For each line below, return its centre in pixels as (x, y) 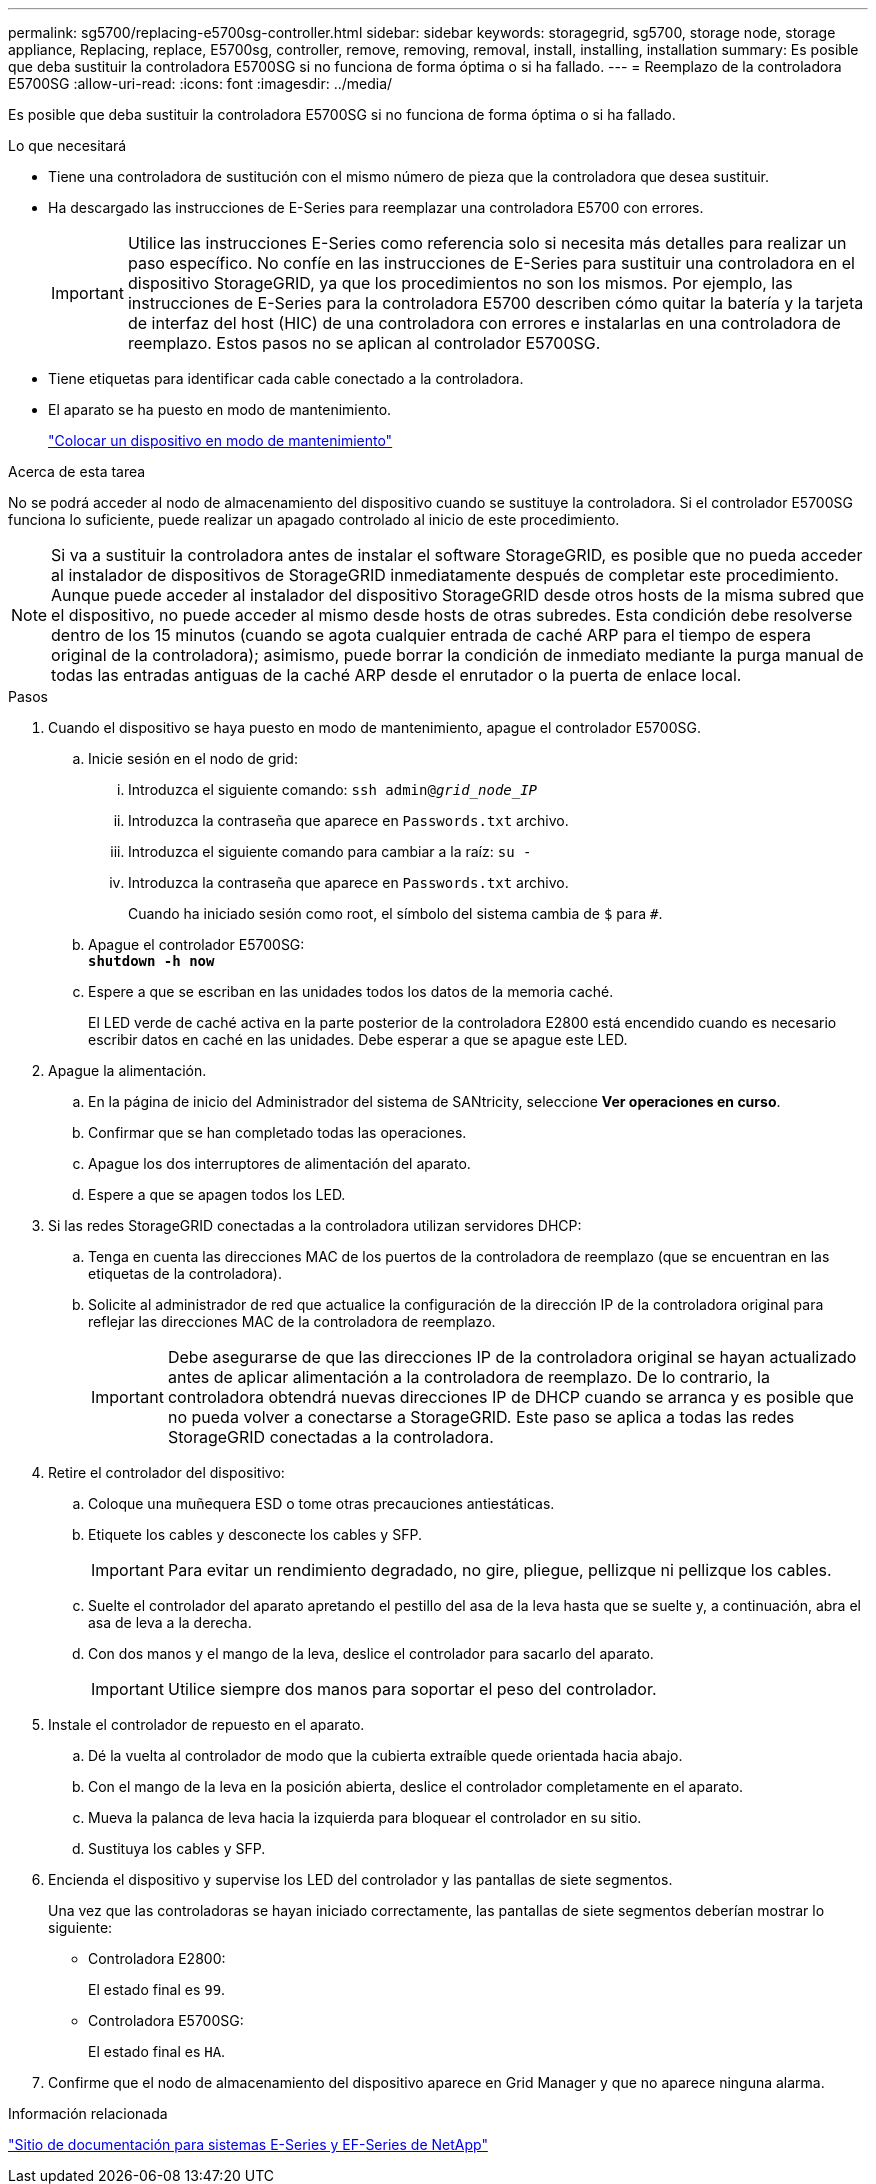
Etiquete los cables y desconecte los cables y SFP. (255, 1534)
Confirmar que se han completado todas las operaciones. (277, 1132)
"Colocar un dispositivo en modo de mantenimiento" (220, 440)
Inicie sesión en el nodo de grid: (193, 758)
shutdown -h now (151, 961)
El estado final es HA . (157, 2051)
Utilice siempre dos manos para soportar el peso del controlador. (412, 1689)
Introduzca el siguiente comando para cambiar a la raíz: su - (330, 851)
